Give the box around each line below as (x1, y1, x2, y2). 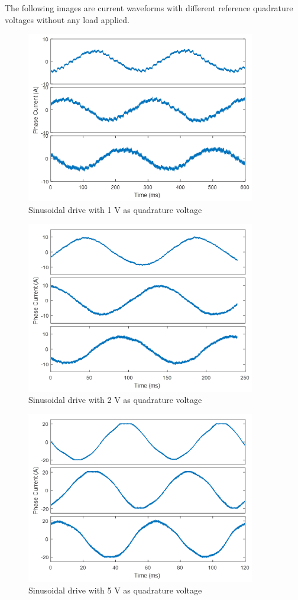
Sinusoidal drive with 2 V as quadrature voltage (28, 393, 202, 406)
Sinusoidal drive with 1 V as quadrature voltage (28, 203, 202, 215)
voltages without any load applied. (5, 13, 129, 25)
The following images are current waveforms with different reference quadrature (5, 2, 293, 14)
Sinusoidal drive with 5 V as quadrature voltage (28, 583, 202, 596)
